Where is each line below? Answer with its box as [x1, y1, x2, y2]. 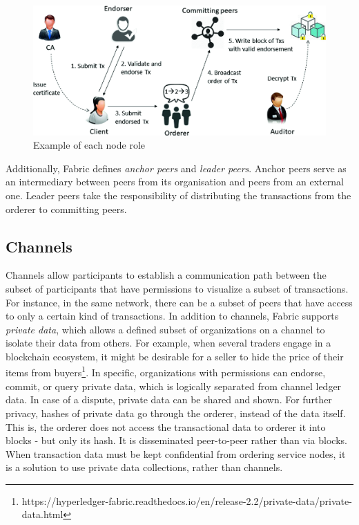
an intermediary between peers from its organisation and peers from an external [6, 174, 344, 189]
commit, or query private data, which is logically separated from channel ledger [6, 378, 342, 393]
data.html [21, 507, 64, 522]
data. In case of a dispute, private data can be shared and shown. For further [6, 392, 332, 407]
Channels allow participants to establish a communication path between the [6, 268, 327, 282]
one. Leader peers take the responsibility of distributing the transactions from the [6, 187, 351, 202]
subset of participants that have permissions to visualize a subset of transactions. [6, 281, 349, 295]
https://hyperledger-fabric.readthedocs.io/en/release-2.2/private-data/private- [21, 493, 352, 508]
